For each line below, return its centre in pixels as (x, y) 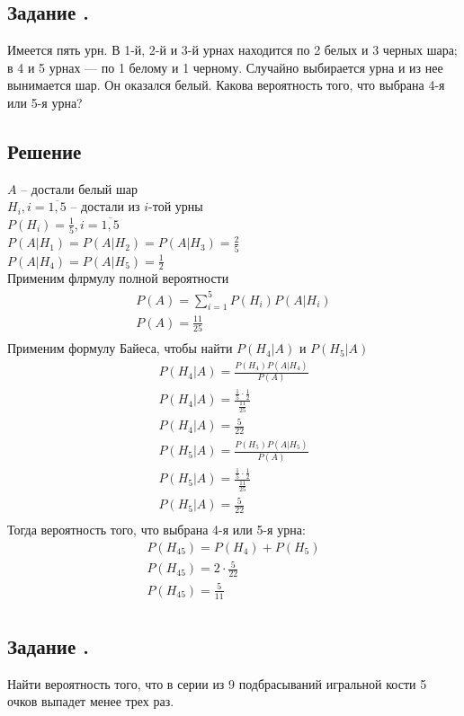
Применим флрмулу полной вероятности (118, 278)
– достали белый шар (79, 188)
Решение (45, 150)
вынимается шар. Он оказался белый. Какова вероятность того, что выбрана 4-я (226, 85)
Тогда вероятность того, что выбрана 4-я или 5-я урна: (156, 530)
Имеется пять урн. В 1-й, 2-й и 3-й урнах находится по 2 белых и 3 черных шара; (232, 50)
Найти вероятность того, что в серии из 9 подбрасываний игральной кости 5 (217, 683)
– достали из (105, 206)
